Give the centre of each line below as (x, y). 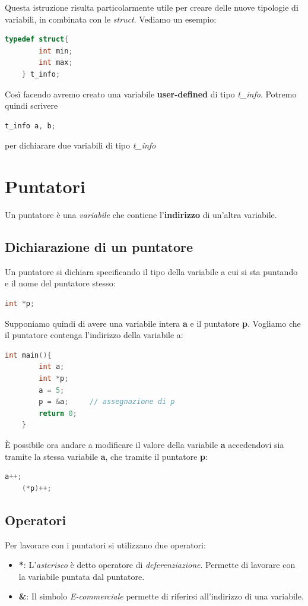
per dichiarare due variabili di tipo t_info (80, 145)
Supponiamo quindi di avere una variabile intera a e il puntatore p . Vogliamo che (153, 323)
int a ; (52, 367)
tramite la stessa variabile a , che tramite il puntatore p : (106, 456)
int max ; (56, 63)
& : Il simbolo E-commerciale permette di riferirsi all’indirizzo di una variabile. (161, 596)
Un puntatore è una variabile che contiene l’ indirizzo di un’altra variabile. (141, 215)
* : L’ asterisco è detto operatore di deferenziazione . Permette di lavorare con (157, 565)
